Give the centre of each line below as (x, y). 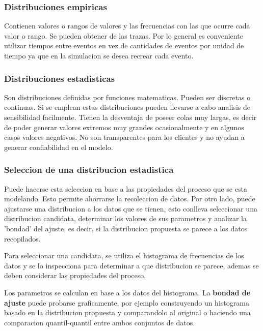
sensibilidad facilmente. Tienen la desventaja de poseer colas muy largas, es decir (130, 117)
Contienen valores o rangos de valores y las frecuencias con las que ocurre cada (127, 26)
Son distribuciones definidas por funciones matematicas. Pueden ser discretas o (127, 97)
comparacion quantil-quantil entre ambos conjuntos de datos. (100, 322)
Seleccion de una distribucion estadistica (89, 170)
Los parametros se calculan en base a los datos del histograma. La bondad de (127, 292)
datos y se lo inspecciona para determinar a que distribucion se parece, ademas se (131, 265)
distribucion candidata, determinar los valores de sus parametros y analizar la (125, 218)
